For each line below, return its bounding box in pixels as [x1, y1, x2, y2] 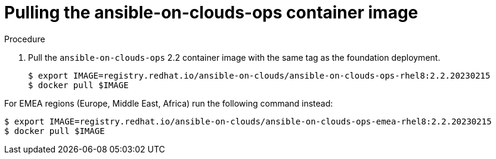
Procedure [4, 33, 45, 44]
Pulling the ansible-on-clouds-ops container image [4, 2, 418, 23]
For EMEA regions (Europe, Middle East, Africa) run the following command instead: [4, 98, 333, 108]
